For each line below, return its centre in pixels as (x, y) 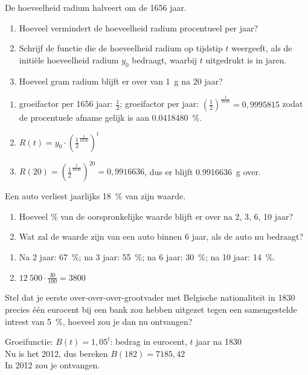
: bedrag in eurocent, (149, 341)
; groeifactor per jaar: (159, 104)
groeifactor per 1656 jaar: (66, 104)
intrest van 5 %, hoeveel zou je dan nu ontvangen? (99, 321)
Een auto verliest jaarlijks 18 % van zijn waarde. (95, 196)
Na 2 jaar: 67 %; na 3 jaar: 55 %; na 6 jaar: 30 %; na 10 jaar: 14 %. (147, 256)
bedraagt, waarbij (165, 59)
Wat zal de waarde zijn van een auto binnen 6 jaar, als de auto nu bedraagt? (161, 236)
